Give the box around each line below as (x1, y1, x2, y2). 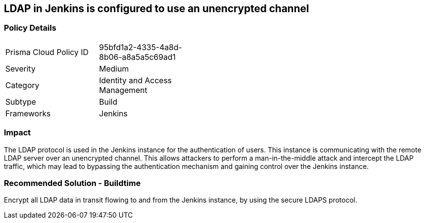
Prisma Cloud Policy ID (5, 47, 89, 57)
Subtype (5, 96, 37, 107)
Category (5, 80, 39, 90)
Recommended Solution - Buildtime (4, 178, 141, 188)
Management (99, 85, 148, 95)
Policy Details (4, 23, 56, 33)
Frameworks (5, 108, 51, 118)
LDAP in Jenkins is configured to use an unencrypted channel (4, 2, 309, 15)
